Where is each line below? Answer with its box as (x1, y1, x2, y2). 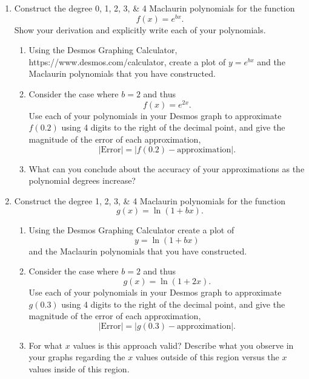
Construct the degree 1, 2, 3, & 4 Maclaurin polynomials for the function (14, 194, 285, 207)
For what (28, 339, 63, 351)
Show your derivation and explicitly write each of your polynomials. (14, 23, 266, 36)
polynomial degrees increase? (28, 174, 136, 187)
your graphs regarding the (28, 351, 125, 363)
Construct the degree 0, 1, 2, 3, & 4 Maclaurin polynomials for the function (14, 2, 295, 14)
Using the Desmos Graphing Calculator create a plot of (28, 224, 234, 236)
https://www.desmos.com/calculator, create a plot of (28, 55, 226, 68)
